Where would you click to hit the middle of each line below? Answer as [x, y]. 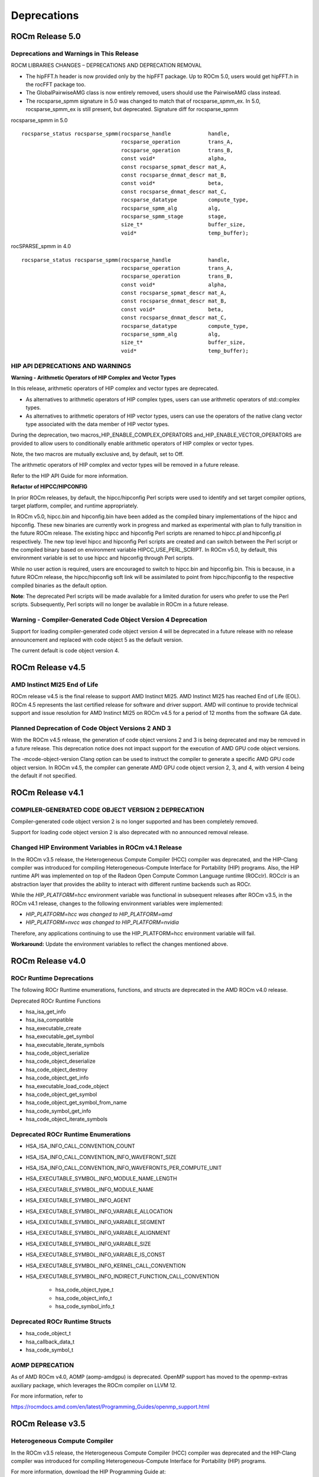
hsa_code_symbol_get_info [58, 1111]
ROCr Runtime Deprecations [52, 978]
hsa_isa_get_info [46, 1012]
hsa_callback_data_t [50, 1342]
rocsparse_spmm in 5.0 [39, 120]
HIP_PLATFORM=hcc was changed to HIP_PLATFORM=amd [99, 914]
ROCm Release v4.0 [48, 961]
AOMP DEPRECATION [42, 1365]
